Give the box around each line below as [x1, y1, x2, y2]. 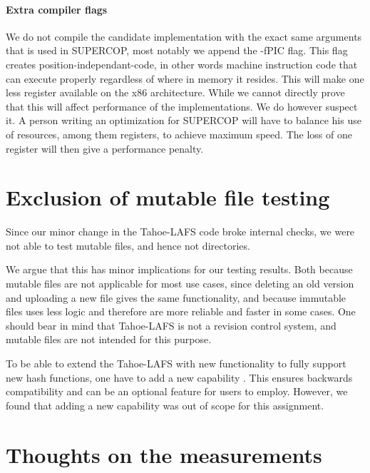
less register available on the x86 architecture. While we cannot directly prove [6, 85, 345, 100]
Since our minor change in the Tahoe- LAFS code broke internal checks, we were [6, 224, 355, 239]
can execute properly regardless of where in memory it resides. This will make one [6, 71, 364, 86]
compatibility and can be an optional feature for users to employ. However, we [6, 384, 348, 399]
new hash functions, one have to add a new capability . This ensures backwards [6, 370, 353, 385]
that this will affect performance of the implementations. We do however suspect [6, 98, 358, 113]
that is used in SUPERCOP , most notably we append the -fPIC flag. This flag [6, 43, 348, 58]
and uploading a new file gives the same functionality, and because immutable [6, 290, 346, 305]
